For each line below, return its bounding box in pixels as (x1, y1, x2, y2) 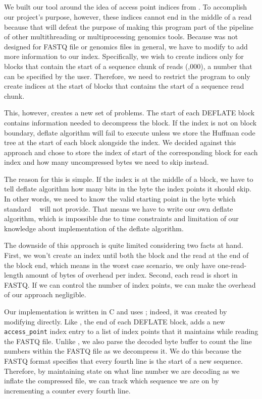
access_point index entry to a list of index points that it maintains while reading (4, 326, 258, 337)
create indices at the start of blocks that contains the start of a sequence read (4, 81, 244, 91)
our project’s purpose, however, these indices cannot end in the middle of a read (4, 11, 252, 22)
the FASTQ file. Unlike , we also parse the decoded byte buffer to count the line (4, 336, 252, 346)
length (4, 270, 24, 280)
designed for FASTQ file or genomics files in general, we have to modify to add (4, 41, 248, 51)
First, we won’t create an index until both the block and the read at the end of (4, 250, 249, 260)
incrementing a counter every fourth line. (4, 385, 131, 395)
